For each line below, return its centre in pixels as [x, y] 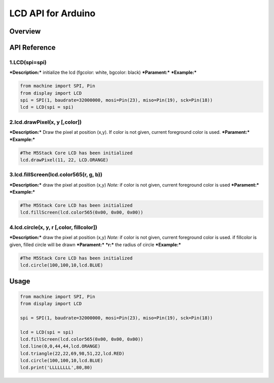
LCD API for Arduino [53, 13]
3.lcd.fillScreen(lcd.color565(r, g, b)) [56, 174]
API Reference [32, 48]
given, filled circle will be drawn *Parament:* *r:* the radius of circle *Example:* [95, 245]
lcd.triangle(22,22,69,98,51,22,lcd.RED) [72, 353]
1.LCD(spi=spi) [28, 62]
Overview [25, 31]
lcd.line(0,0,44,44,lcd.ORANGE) [60, 346]
